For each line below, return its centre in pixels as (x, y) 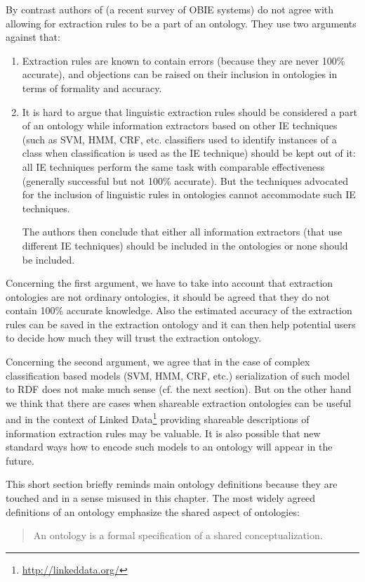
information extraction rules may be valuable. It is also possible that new (163, 433)
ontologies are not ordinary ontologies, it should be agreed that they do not (168, 296)
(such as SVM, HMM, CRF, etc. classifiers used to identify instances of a (179, 139)
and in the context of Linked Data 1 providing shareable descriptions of (158, 418)
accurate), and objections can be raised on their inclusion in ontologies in (180, 74)
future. (20, 460)
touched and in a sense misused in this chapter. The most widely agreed (161, 498)
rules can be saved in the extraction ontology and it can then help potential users (181, 324)
